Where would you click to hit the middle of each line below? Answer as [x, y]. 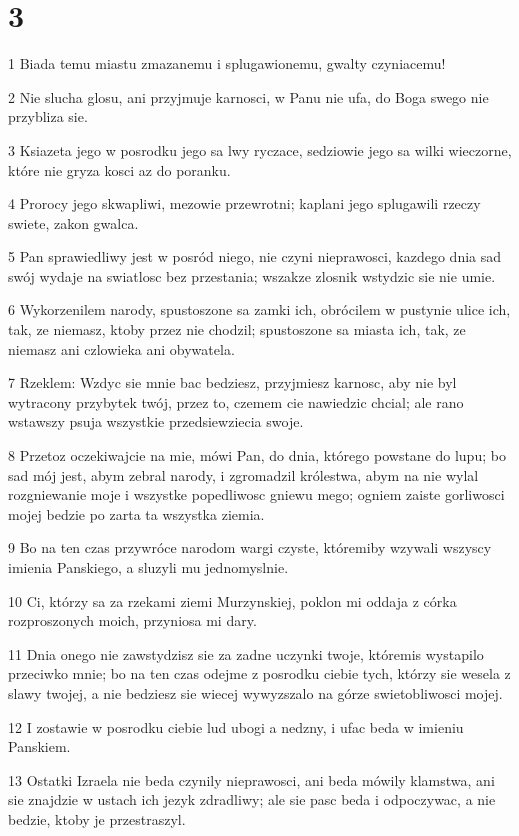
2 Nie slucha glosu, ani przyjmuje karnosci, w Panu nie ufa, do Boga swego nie [248, 96]
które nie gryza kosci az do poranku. [119, 169]
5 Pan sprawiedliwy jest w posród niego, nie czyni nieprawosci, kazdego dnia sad [255, 256]
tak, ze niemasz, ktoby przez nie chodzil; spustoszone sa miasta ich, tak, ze [237, 329]
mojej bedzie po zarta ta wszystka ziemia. [136, 513]
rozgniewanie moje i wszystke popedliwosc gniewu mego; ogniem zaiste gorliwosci [256, 494]
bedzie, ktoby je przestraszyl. [97, 818]
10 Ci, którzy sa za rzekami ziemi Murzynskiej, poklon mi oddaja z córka [232, 600]
